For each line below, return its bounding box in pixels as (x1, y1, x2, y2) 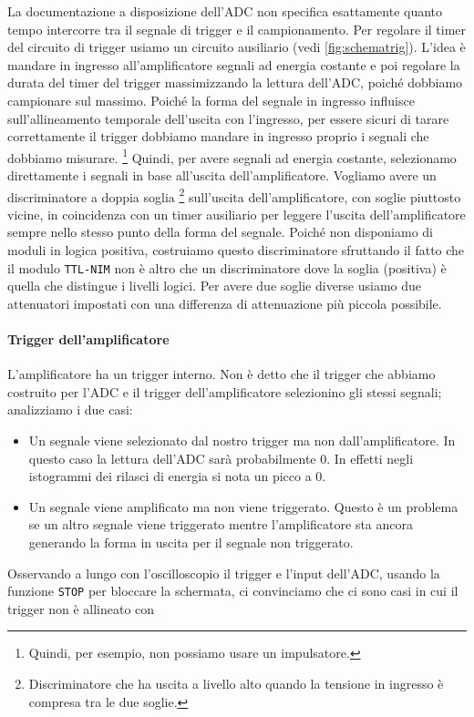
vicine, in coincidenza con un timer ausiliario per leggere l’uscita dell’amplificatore (7, 204, 466, 223)
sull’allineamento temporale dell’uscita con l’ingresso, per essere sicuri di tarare (7, 108, 449, 128)
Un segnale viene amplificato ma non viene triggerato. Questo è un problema (28, 497, 459, 516)
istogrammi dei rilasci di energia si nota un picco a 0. (28, 466, 326, 486)
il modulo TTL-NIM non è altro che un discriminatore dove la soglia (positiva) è (7, 258, 447, 277)
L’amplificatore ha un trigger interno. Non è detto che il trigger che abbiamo (7, 364, 436, 384)
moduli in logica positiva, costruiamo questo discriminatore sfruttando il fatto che (7, 241, 465, 260)
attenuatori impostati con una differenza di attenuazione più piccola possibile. (7, 293, 442, 312)
